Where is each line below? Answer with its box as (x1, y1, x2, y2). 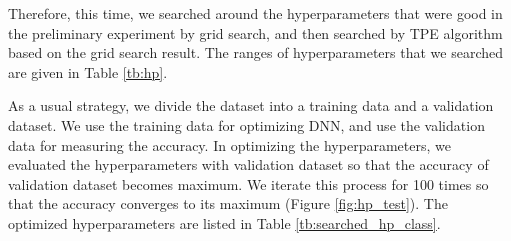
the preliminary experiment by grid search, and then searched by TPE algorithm (8, 22, 503, 43)
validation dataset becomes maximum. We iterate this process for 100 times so (8, 173, 489, 194)
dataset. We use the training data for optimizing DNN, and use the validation (8, 114, 485, 135)
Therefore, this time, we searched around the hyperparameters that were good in (8, 3, 503, 23)
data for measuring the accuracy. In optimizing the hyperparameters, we (8, 134, 451, 155)
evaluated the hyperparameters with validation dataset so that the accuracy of (8, 154, 489, 175)
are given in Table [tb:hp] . (8, 61, 168, 82)
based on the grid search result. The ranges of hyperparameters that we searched (8, 42, 504, 63)
